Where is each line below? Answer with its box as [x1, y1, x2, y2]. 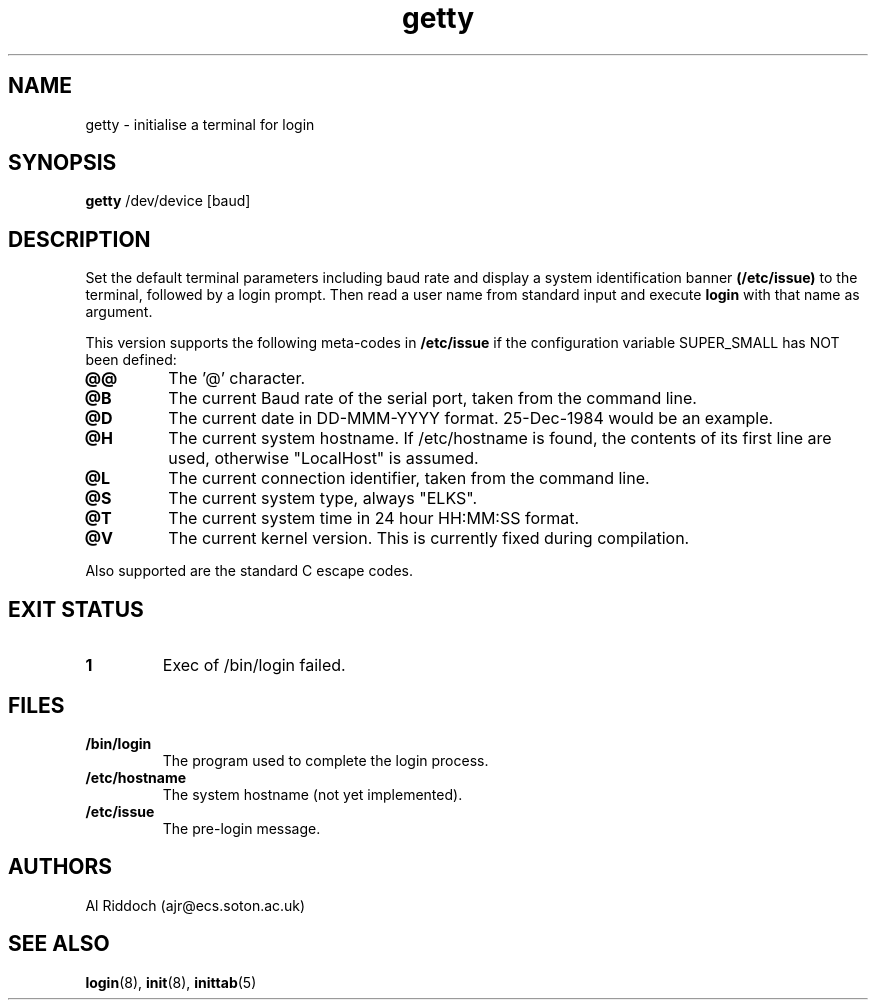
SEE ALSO [8, 931, 110, 957]
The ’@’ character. [168, 368, 306, 389]
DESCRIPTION [8, 226, 151, 252]
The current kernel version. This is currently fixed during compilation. [168, 528, 690, 549]
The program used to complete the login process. [162, 751, 489, 769]
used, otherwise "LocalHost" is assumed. [168, 448, 479, 469]
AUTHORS [8, 854, 113, 880]
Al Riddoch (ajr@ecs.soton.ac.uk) [85, 896, 306, 914]
